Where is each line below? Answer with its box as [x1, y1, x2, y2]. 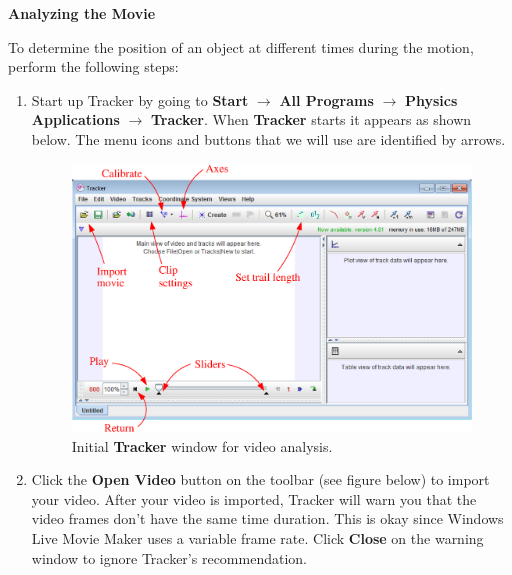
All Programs [279, 89, 374, 110]
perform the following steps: [8, 56, 179, 77]
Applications [31, 109, 120, 130]
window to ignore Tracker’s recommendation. [31, 547, 307, 568]
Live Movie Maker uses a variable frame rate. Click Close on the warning [31, 528, 484, 549]
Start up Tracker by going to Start [31, 89, 249, 110]
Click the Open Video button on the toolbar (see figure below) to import [31, 469, 490, 490]
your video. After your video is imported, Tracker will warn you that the [31, 488, 477, 509]
